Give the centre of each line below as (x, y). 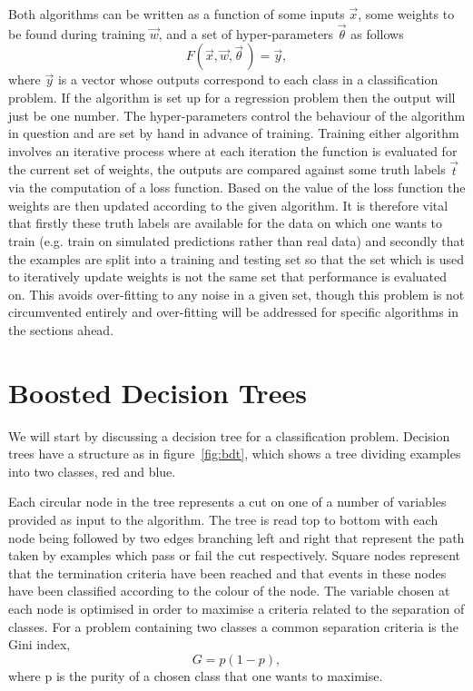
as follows (377, 33)
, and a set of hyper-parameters (246, 33)
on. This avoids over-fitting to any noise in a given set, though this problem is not (236, 294)
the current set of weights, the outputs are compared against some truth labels (227, 169)
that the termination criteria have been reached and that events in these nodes (227, 573)
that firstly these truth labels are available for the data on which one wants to (226, 223)
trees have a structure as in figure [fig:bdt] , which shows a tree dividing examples (235, 454)
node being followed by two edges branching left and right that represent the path (236, 537)
